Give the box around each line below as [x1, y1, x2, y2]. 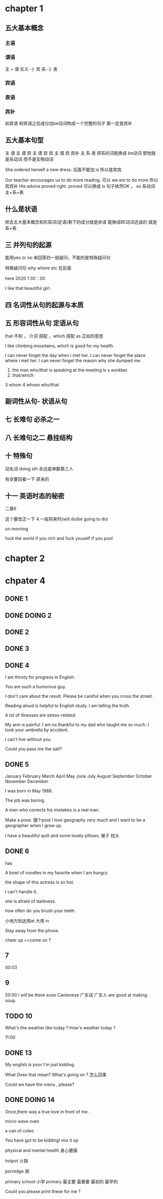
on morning [5, 526, 28, 532]
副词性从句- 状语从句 [5, 397, 67, 405]
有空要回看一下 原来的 [5, 476, 49, 482]
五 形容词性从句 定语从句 [5, 319, 79, 328]
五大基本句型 [5, 136, 44, 145]
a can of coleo [5, 1127, 34, 1133]
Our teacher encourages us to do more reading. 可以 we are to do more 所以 [5, 177, 159, 183]
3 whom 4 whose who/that [5, 382, 59, 387]
